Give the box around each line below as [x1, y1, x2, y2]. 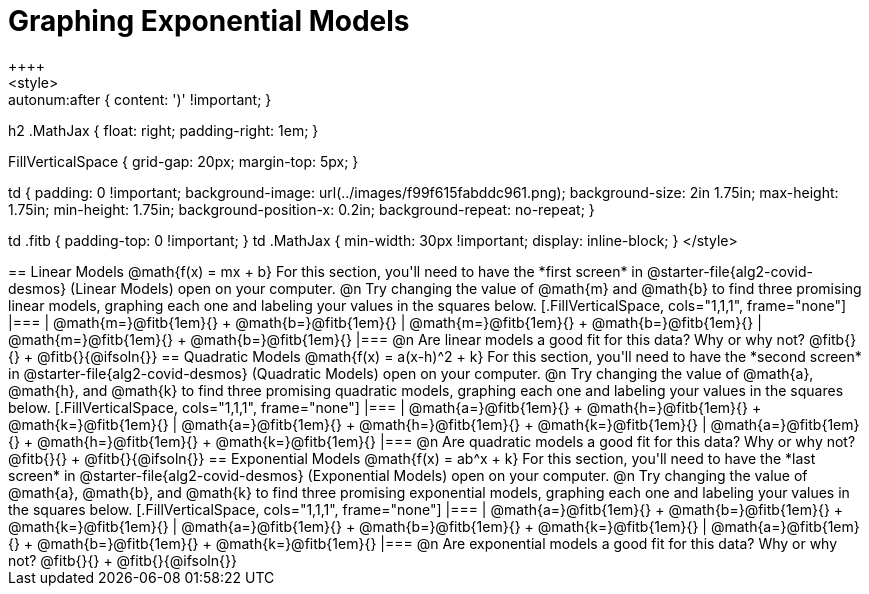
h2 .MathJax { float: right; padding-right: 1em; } [8, 121, 319, 139]
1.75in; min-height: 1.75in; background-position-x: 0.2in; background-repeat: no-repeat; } [8, 200, 595, 218]
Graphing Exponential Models [8, 4, 410, 38]
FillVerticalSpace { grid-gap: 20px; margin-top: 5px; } [8, 152, 359, 170]
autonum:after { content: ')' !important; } [8, 90, 272, 108]
